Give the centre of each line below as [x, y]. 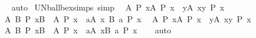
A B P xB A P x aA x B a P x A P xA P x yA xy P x [128, 18]
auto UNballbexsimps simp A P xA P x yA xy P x [118, 7]
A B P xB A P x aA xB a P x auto [88, 30]
